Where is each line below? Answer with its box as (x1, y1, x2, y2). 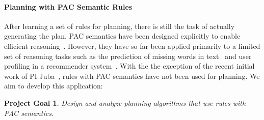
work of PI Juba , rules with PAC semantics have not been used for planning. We (4, 70, 260, 81)
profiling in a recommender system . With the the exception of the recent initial (4, 61, 255, 71)
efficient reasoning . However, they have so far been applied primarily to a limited (4, 40, 260, 51)
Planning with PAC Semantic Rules (4, 1, 133, 12)
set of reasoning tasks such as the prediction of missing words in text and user (4, 50, 252, 61)
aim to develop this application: (4, 80, 103, 91)
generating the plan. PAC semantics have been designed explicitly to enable (4, 31, 241, 41)
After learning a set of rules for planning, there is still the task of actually (4, 20, 235, 31)
